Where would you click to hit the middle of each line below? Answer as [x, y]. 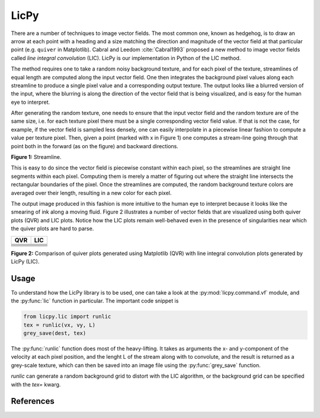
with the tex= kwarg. [36, 384]
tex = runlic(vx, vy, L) [60, 325]
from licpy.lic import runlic [67, 317]
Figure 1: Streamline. [36, 157]
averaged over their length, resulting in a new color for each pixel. [91, 193]
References [33, 401]
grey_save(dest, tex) [55, 333]
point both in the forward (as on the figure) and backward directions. [95, 146]
